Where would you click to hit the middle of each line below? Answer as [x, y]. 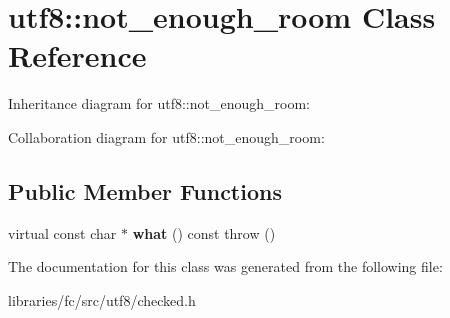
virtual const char [62, 232]
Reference [77, 55]
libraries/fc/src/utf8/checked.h [102, 299]
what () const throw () [204, 232]
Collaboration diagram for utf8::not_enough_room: [166, 136]
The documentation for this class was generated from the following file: [225, 266]
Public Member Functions [145, 190]
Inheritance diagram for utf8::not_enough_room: [159, 103]
